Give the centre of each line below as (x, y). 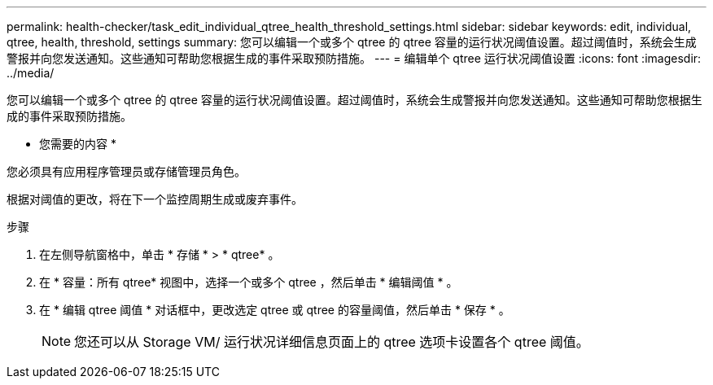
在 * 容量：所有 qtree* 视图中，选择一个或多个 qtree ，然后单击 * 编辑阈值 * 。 (249, 282)
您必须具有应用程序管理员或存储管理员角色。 (126, 171)
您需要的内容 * (78, 144)
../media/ (31, 73)
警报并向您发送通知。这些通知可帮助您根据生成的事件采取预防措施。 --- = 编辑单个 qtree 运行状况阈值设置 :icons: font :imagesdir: (354, 58)
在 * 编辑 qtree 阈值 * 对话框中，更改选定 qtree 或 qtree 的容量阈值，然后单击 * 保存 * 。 (275, 310)
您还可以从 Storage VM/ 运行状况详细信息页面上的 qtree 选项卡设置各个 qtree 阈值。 (332, 342)
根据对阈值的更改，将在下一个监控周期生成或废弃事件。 (155, 199)
